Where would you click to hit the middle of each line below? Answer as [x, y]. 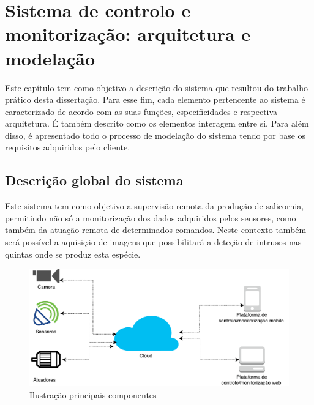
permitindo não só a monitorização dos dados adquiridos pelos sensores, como [151, 217]
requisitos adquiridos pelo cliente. [68, 147]
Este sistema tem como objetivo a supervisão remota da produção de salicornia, [155, 206]
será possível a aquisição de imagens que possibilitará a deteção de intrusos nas [153, 242]
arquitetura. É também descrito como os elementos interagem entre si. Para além [157, 123]
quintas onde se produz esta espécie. [73, 254]
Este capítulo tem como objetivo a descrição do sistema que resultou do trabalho [156, 87]
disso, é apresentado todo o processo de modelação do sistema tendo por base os [155, 135]
